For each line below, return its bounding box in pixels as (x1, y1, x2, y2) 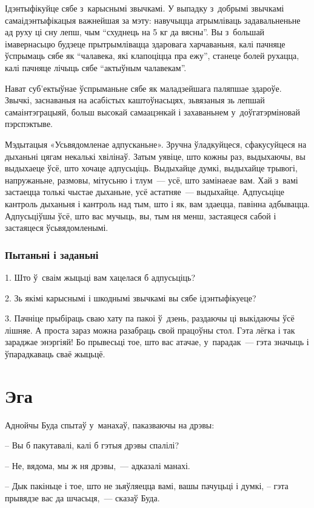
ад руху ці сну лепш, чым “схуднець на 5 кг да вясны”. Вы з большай (5, 26, 265, 38)
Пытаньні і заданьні (5, 247, 99, 262)
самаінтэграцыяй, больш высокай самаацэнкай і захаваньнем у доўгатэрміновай (5, 105, 300, 118)
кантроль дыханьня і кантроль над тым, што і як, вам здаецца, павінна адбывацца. (5, 197, 310, 210)
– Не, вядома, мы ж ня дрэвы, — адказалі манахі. (5, 459, 190, 472)
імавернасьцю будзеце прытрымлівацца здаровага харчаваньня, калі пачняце (5, 37, 286, 50)
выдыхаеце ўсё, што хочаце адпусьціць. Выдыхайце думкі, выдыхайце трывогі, (5, 162, 298, 174)
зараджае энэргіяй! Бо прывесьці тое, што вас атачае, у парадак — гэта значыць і (5, 335, 309, 348)
